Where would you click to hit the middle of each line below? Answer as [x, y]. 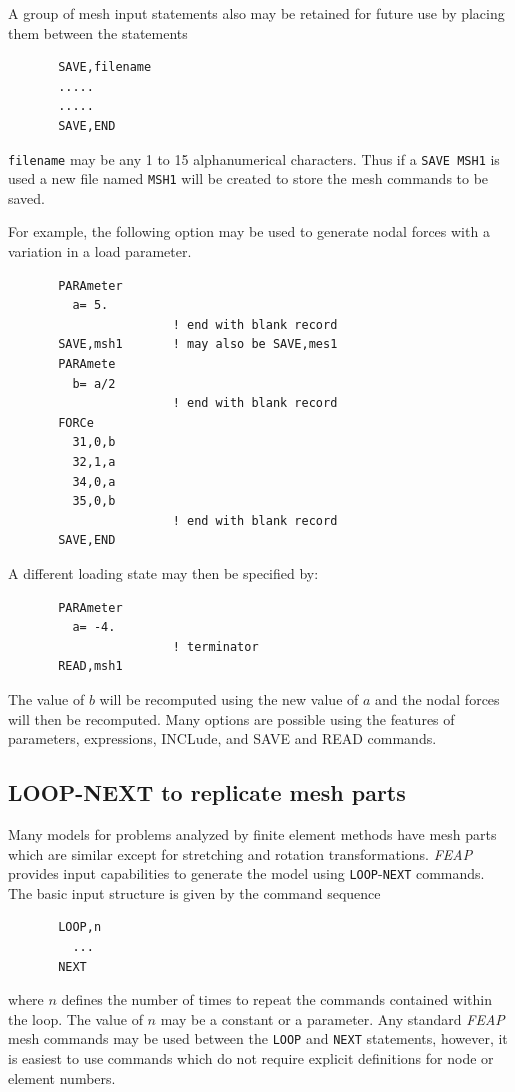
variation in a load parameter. [100, 251]
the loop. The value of [75, 1018]
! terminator [215, 646]
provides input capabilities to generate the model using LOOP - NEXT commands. [246, 873]
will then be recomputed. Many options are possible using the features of [231, 718]
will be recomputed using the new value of [229, 698]
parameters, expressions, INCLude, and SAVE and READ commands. [222, 738]
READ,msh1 [90, 666]
